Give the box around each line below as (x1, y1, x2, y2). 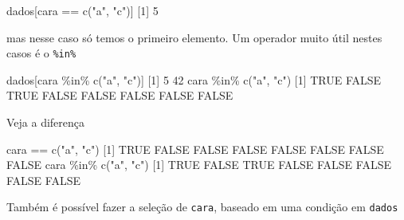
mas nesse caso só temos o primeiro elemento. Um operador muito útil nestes (6, 29, 382, 45)
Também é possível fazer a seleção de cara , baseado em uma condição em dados (6, 198, 398, 215)
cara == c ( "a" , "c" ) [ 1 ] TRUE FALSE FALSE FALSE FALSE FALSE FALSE (6, 140, 384, 157)
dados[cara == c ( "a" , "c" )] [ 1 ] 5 (6, 2, 159, 18)
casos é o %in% (6, 45, 76, 61)
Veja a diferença (6, 114, 85, 131)
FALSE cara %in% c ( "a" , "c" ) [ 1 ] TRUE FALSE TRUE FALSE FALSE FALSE (6, 156, 391, 173)
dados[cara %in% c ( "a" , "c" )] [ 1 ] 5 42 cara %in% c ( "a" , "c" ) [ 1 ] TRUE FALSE (6, 71, 382, 88)
